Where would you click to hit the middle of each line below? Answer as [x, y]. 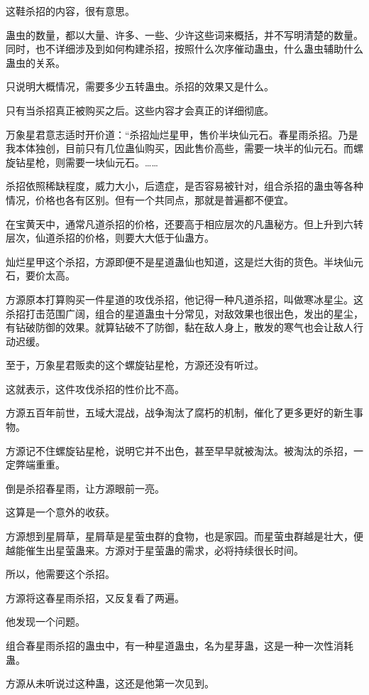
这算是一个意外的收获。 [60, 512]
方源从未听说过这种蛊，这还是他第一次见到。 [110, 683]
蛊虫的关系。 [35, 62]
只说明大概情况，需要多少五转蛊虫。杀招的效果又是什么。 [140, 86]
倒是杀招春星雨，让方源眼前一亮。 [85, 488]
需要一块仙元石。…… [111, 162]
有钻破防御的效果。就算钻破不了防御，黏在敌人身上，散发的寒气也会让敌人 [180, 327]
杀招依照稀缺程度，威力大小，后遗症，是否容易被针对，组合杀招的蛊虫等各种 [184, 186]
